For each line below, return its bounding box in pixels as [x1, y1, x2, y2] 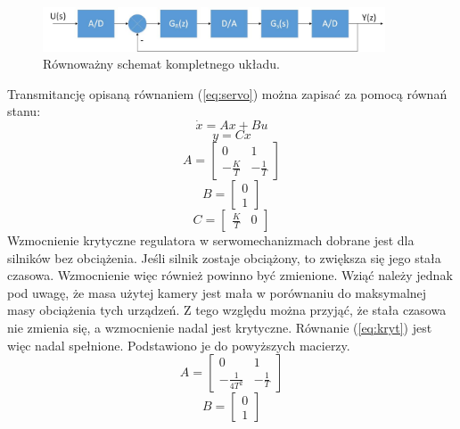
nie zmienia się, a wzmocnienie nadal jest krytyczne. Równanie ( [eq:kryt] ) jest [7, 318, 432, 337]
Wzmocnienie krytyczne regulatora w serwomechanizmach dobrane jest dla [7, 231, 415, 250]
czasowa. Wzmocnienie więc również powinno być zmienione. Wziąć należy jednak [7, 266, 453, 285]
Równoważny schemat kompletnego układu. [43, 54, 280, 73]
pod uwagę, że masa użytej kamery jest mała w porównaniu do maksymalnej [7, 283, 427, 301]
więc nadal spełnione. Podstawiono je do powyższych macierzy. [7, 335, 350, 354]
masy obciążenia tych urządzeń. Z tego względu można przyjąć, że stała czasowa [7, 301, 447, 319]
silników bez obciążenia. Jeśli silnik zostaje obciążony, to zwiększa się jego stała [7, 248, 441, 267]
